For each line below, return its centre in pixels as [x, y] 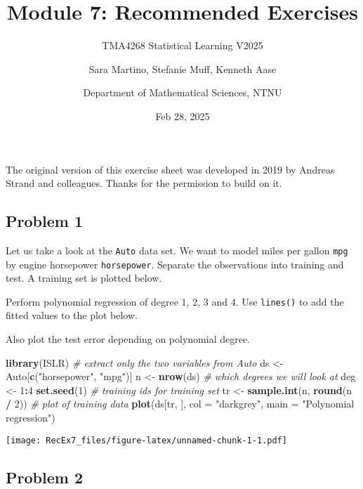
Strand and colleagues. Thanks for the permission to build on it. [144, 183]
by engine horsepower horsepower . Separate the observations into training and [175, 264]
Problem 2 [44, 477]
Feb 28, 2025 [183, 116]
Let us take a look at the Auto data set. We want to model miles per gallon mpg [177, 250]
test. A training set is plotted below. [84, 278]
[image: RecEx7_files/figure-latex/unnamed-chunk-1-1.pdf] [146, 440]
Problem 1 [44, 221]
